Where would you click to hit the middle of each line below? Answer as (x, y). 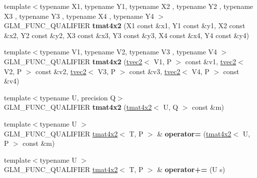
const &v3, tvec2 (155, 71)
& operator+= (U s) (191, 169)
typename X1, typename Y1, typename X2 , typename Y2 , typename (147, 6)
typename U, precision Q (78, 97)
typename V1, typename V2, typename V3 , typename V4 (128, 52)
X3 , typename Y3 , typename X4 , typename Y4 (79, 16)
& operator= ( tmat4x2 (194, 133)
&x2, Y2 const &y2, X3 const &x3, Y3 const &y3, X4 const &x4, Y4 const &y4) (127, 35)
